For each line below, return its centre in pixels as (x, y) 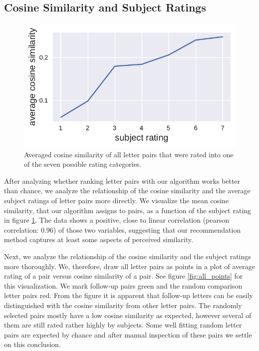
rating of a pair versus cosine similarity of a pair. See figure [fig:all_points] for (124, 276)
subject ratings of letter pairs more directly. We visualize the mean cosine (117, 200)
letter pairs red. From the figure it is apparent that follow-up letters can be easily (129, 295)
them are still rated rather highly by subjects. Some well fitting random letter (123, 325)
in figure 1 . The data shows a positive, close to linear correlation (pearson (117, 220)
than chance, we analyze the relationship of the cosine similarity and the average (127, 190)
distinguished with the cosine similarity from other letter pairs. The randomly (123, 305)
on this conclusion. (32, 344)
